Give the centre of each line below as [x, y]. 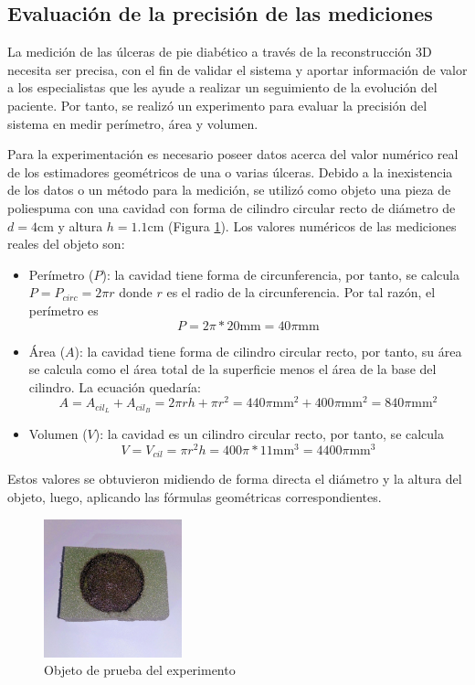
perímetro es [63, 310]
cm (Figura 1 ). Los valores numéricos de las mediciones [302, 225]
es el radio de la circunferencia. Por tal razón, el [301, 292]
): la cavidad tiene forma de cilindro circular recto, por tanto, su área [268, 351]
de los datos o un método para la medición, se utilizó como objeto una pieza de [229, 190]
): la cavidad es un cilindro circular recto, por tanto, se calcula [269, 434]
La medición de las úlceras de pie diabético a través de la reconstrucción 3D [220, 52]
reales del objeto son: [66, 244]
